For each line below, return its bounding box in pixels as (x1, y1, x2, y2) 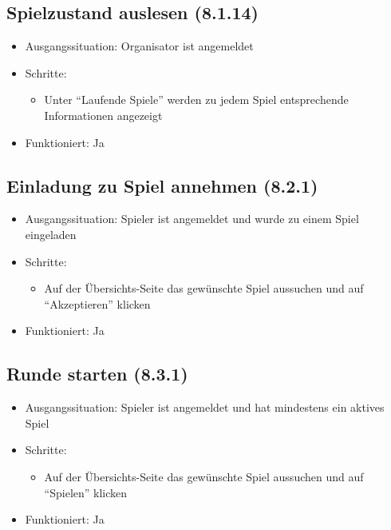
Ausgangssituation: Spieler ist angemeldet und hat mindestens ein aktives (25, 399, 385, 416)
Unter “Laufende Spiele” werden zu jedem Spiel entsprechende (44, 91, 349, 108)
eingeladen (25, 225, 77, 242)
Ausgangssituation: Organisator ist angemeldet (25, 38, 254, 54)
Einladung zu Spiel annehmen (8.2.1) (6, 173, 318, 197)
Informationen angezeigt (44, 106, 163, 123)
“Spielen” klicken (44, 484, 128, 500)
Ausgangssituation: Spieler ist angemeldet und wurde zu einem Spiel (25, 210, 359, 227)
